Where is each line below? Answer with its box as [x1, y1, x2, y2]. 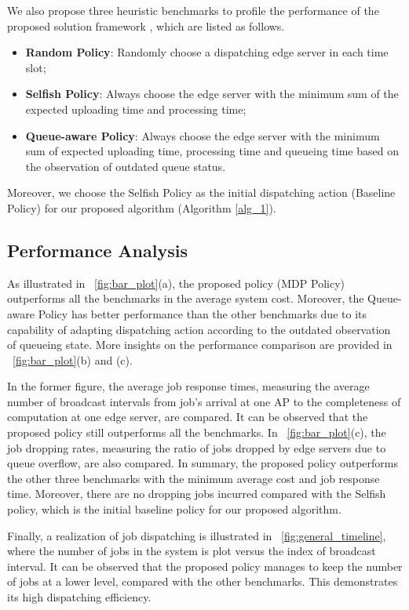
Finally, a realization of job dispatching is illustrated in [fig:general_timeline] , [7, 527, 386, 543]
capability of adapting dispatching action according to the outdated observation [7, 321, 391, 337]
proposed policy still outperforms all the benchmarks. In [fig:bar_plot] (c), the [7, 424, 386, 441]
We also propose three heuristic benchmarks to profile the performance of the [7, 2, 379, 18]
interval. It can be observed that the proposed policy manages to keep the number [7, 557, 403, 574]
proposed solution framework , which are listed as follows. [7, 17, 285, 34]
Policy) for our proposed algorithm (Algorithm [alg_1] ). [7, 199, 276, 216]
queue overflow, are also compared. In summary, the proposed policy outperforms [7, 455, 398, 471]
